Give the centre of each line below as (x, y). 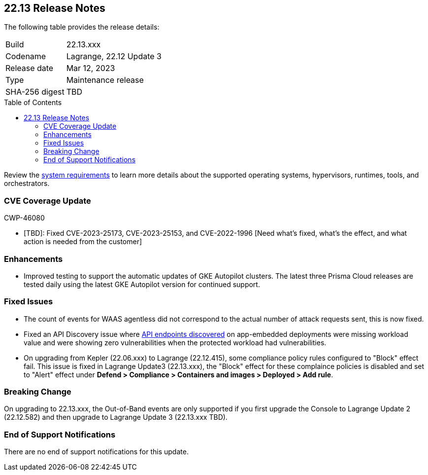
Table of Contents (33, 103)
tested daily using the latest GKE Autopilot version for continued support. (142, 284)
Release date (30, 68)
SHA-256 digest (35, 92)
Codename (26, 56)
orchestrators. (27, 183)
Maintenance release (105, 80)
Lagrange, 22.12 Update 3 (114, 56)
